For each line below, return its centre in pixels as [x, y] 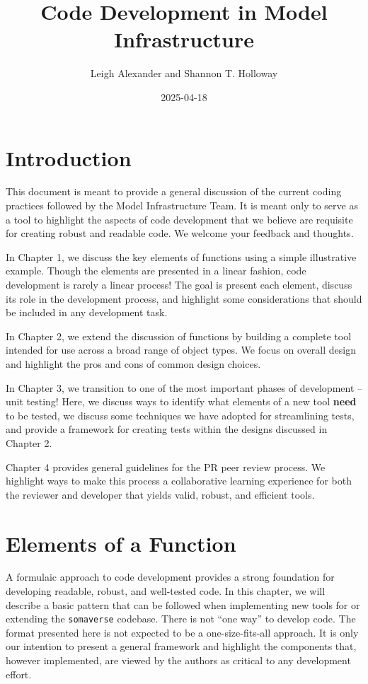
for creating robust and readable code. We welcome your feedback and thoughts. [180, 233]
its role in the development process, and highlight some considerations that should [184, 298]
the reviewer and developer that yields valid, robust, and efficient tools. [160, 494]
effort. [19, 674]
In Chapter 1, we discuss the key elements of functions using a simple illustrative [181, 256]
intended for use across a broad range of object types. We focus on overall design [181, 350]
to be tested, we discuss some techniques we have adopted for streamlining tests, [180, 415]
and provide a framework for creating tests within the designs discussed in [167, 429]
